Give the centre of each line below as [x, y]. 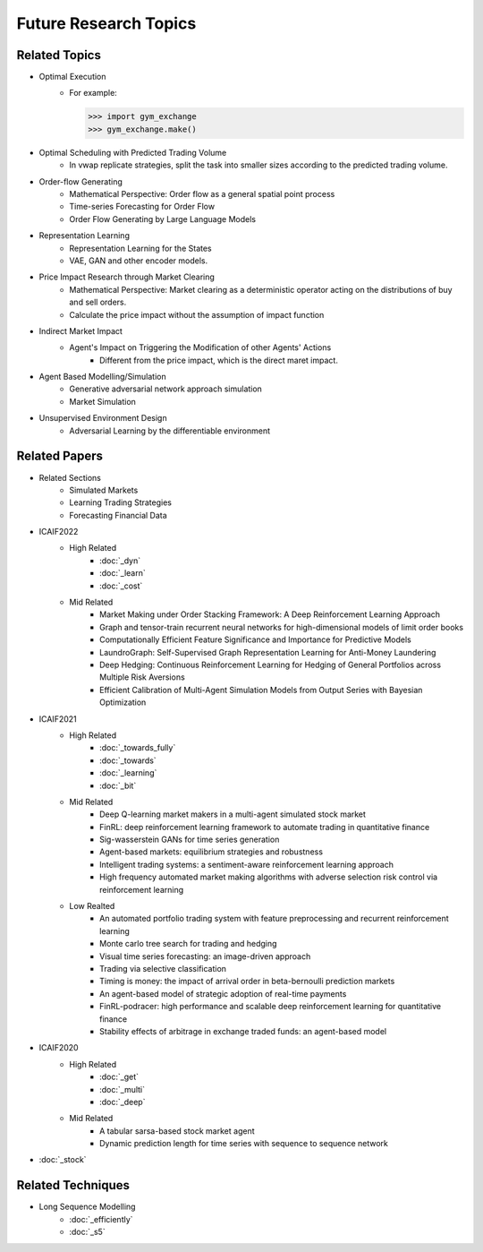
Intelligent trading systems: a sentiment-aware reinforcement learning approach [246, 864]
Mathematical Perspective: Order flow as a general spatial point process [202, 193]
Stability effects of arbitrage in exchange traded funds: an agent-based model [243, 1031]
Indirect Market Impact [80, 330]
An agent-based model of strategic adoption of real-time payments [223, 993]
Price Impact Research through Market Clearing [127, 277]
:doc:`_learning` [128, 773]
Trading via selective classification [163, 968]
